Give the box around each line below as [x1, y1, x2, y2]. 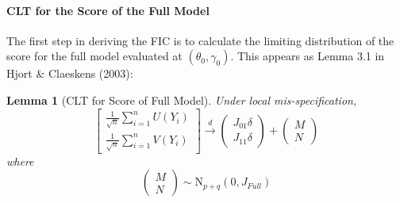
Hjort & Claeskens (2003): [6, 65, 133, 82]
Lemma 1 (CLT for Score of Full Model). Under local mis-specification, [6, 91, 357, 108]
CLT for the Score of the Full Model [6, 2, 210, 18]
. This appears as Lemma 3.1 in [230, 48, 385, 64]
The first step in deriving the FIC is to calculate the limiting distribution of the [6, 32, 394, 48]
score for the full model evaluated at [6, 48, 183, 64]
